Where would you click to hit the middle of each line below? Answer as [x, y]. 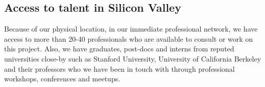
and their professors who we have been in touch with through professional [119, 68]
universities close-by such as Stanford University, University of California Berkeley [133, 58]
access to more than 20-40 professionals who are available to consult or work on [129, 38]
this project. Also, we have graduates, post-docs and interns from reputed [119, 49]
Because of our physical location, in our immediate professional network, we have [131, 29]
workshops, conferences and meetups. [62, 79]
